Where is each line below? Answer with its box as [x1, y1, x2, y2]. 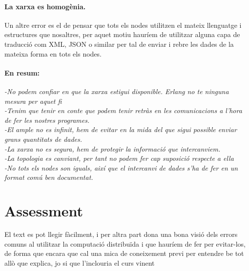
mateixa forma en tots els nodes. [4, 48, 102, 58]
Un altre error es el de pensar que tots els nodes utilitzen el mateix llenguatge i [4, 19, 242, 30]
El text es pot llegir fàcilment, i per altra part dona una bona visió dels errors [4, 229, 238, 239]
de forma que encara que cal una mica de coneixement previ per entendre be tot [4, 248, 244, 258]
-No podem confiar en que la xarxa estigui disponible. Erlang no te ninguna [4, 86, 229, 96]
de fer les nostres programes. [4, 115, 90, 125]
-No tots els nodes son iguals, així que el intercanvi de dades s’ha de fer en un [4, 162, 238, 173]
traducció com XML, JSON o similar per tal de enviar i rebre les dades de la [4, 39, 234, 49]
